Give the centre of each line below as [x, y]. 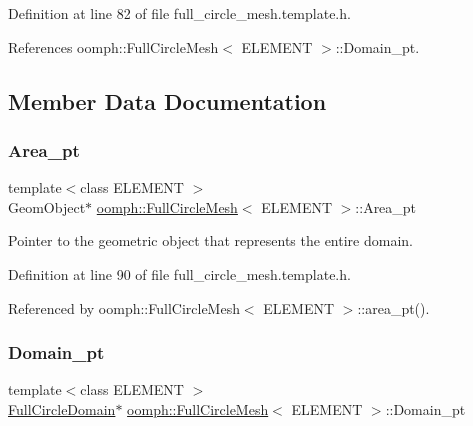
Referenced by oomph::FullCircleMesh [124, 307]
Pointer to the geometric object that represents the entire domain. [210, 240]
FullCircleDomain [62, 408]
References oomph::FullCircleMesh [113, 46]
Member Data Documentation [167, 100]
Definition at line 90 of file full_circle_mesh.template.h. [179, 273]
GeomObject [47, 206]
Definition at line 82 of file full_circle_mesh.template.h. [179, 13]
